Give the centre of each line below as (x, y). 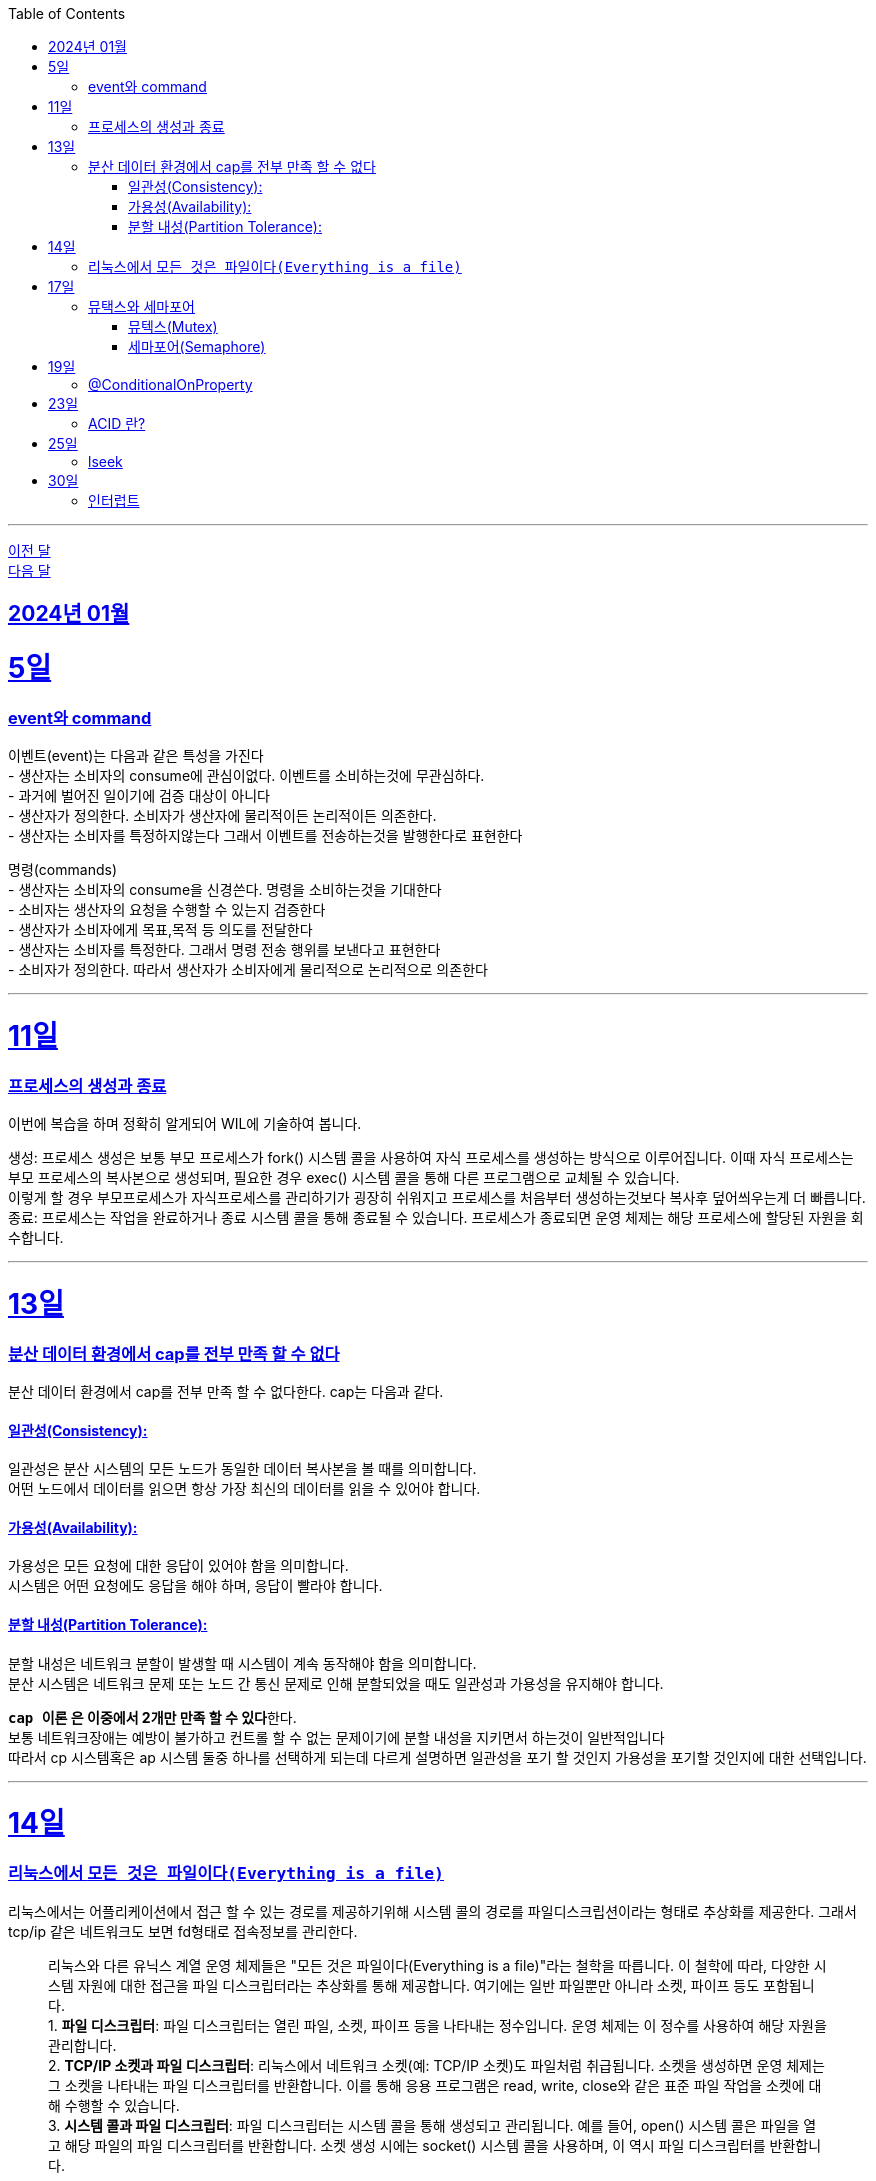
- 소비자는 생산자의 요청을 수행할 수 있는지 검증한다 (167, 910)
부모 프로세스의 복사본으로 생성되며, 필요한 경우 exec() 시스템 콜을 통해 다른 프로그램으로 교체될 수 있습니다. (344, 1178)
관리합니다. (82, 2045)
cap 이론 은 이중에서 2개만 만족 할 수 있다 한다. (152, 1717)
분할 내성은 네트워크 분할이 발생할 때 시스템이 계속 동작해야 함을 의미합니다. (242, 1663)
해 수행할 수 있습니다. (114, 2105)
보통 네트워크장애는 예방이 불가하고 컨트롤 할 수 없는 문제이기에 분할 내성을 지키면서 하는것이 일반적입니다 (336, 1737)
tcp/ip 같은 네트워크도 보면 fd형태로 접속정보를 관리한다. (183, 1931)
